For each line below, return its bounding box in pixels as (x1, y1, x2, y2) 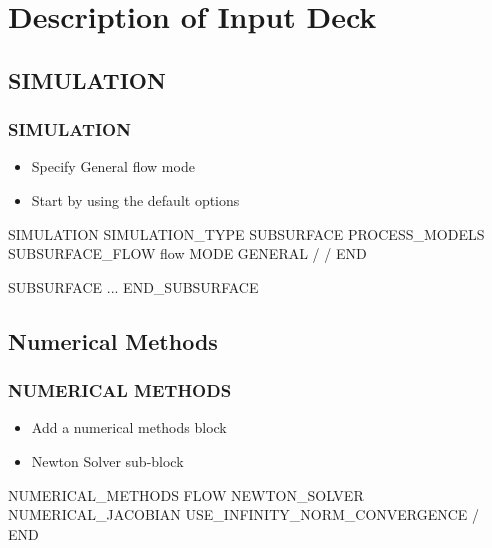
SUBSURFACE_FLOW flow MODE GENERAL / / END (8, 243, 367, 264)
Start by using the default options (31, 189, 240, 210)
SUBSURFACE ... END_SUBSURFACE (8, 276, 259, 297)
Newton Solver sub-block (31, 450, 184, 471)
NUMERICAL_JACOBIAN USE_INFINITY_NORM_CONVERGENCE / (8, 504, 480, 525)
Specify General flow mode (31, 156, 195, 177)
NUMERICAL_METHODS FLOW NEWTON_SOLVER (8, 484, 364, 505)
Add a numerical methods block (31, 417, 227, 438)
